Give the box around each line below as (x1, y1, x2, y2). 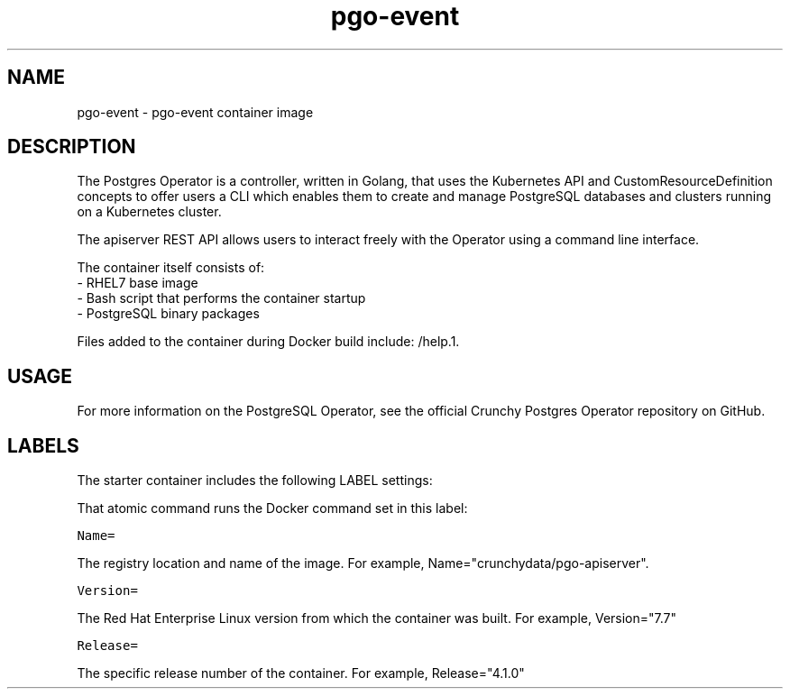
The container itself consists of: (77, 260, 265, 276)
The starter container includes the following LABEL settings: (77, 472, 433, 489)
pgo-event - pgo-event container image (77, 104, 314, 120)
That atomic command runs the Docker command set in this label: (77, 500, 468, 517)
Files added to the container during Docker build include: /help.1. (77, 334, 460, 350)
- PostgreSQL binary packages (77, 306, 260, 322)
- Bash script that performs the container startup (77, 290, 366, 307)
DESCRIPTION (7, 135, 136, 159)
